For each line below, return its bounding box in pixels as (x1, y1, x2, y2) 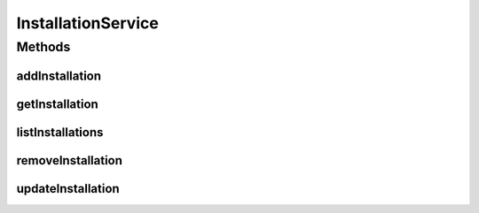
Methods (16, 39, 71, 55)
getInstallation (16, 96, 99, 111)
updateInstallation (16, 181, 120, 196)
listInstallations (16, 125, 104, 140)
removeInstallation (16, 153, 123, 168)
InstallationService (16, 13, 159, 33)
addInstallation (16, 68, 102, 83)
